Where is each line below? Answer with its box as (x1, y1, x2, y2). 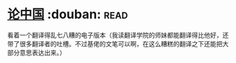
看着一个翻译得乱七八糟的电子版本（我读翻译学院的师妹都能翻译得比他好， (7, 31, 223, 39)
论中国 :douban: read (7, 6, 129, 22)
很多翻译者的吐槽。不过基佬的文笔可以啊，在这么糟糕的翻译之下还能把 (19, 39, 223, 48)
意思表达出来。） (19, 48, 66, 57)
